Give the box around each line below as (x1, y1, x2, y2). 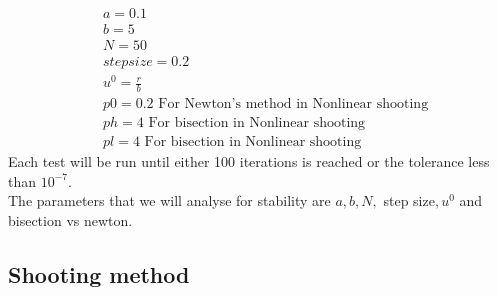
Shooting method (8, 258, 190, 289)
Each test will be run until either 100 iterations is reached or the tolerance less (8, 151, 490, 172)
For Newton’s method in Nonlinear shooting (158, 97, 429, 112)
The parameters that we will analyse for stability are (8, 190, 331, 211)
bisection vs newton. (8, 209, 133, 230)
